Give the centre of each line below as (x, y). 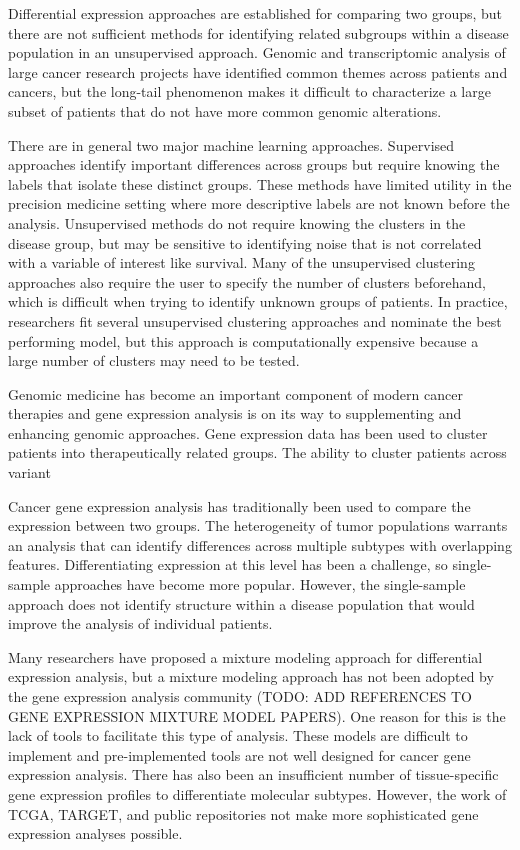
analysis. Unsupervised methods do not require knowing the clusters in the (237, 222)
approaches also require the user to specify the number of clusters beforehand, (247, 281)
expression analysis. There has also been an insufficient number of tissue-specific (253, 774)
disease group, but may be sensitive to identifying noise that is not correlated (245, 242)
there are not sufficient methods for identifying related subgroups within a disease (258, 32)
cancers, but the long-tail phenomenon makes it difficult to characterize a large (249, 91)
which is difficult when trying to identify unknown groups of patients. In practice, (258, 301)
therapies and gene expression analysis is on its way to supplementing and (235, 413)
